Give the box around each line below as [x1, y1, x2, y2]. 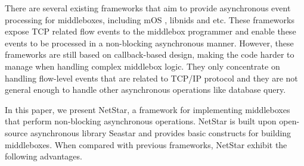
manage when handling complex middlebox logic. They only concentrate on [5, 59, 280, 72]
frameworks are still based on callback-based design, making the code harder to [5, 48, 294, 61]
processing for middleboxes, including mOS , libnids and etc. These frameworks [5, 13, 294, 26]
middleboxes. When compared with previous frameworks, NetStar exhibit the [5, 138, 287, 151]
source [5, 126, 28, 139]
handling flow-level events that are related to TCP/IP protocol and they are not [5, 71, 298, 84]
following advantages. [5, 150, 82, 162]
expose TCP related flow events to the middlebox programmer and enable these [5, 25, 296, 37]
